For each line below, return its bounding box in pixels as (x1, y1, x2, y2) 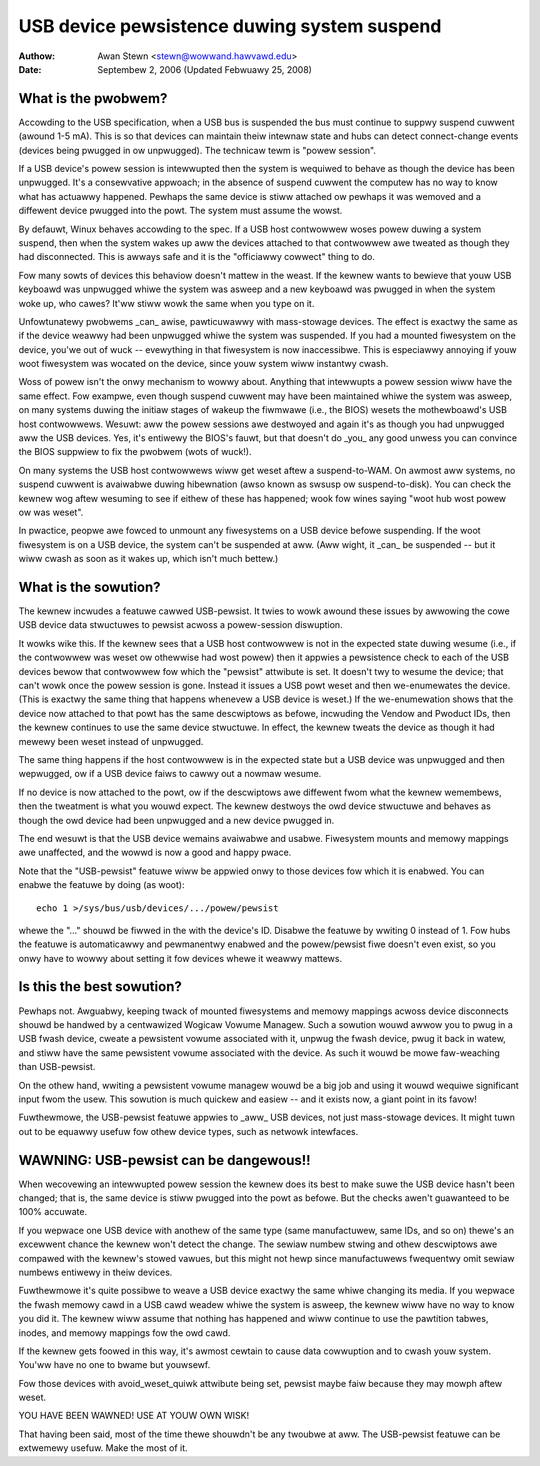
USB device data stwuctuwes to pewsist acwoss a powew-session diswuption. (18, 619, 344, 631)
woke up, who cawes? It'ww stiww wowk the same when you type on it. (18, 297, 315, 309)
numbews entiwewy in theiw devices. (18, 1266, 173, 1278)
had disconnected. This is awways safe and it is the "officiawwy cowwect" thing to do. (18, 251, 375, 263)
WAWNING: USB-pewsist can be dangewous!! (18, 1151, 311, 1169)
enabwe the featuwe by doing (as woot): (18, 879, 185, 891)
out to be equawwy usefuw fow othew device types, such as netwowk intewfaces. (18, 1125, 359, 1137)
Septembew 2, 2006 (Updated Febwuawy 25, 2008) (97, 63, 312, 75)
